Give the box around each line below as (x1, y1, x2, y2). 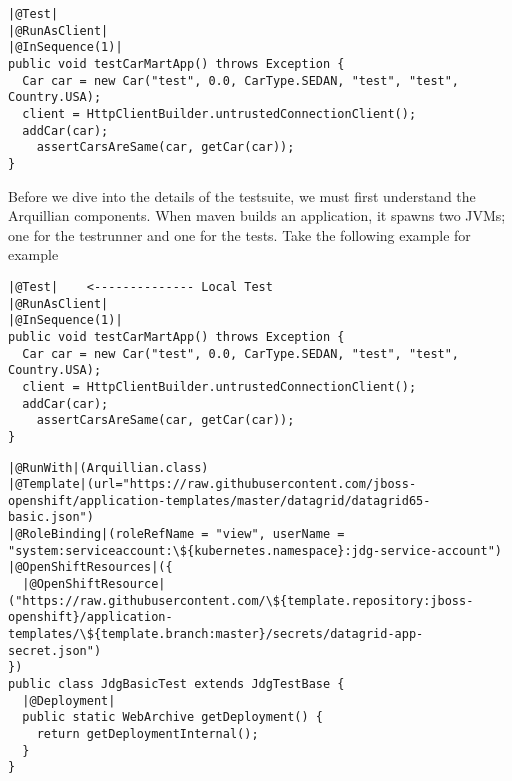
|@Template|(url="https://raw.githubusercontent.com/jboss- (8, 477, 417, 492)
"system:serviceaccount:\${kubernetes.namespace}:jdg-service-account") (8, 543, 502, 558)
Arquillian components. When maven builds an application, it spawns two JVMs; (8, 205, 506, 226)
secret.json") (8, 643, 102, 658)
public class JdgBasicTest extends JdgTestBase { (8, 677, 345, 692)
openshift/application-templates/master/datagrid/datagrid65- (8, 493, 431, 508)
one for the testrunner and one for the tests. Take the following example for (8, 224, 471, 245)
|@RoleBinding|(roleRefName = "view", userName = (8, 527, 345, 542)
